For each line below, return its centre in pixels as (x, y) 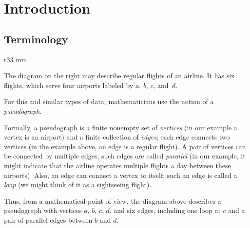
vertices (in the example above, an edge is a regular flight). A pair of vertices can (125, 146)
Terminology (36, 39)
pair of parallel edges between (48, 219)
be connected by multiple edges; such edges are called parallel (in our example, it (125, 156)
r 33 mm (16, 59)
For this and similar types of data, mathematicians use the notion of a (109, 101)
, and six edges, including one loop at (165, 210)
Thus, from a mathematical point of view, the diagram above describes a (113, 201)
